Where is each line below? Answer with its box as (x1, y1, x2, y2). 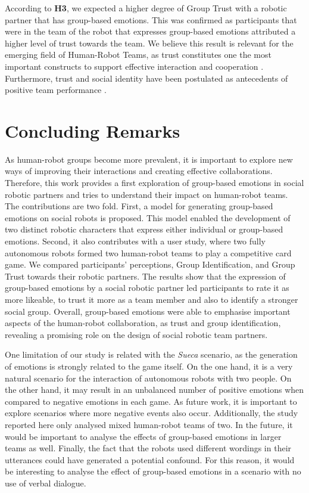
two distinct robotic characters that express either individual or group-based (5, 223, 283, 235)
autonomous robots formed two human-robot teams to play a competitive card (5, 246, 292, 259)
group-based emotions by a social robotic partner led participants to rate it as (5, 281, 289, 294)
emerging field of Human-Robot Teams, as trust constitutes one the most (5, 48, 271, 61)
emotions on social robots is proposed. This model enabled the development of (5, 211, 291, 224)
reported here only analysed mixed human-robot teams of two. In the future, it (5, 418, 293, 430)
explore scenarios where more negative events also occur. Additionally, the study (5, 407, 298, 419)
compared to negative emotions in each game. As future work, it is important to (5, 395, 297, 407)
